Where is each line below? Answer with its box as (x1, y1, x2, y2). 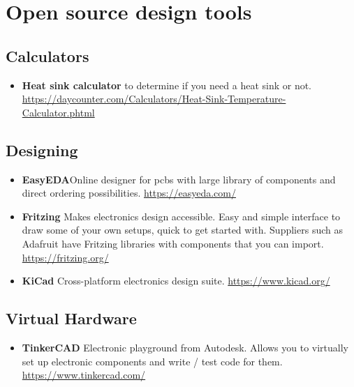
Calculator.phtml (22, 105, 95, 119)
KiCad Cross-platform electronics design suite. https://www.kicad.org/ (22, 273, 330, 288)
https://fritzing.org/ (22, 250, 109, 264)
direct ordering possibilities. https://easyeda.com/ (22, 185, 236, 200)
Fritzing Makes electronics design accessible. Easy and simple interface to (22, 208, 341, 223)
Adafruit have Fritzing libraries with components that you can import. (22, 236, 324, 250)
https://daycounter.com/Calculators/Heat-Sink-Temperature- (22, 91, 286, 106)
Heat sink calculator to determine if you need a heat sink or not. (22, 77, 312, 92)
